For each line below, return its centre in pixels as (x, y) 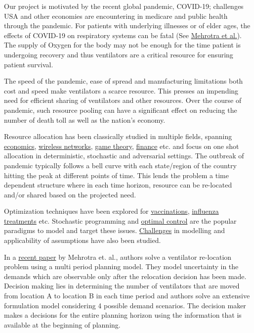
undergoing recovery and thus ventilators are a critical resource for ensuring (119, 54)
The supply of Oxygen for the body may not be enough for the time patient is (122, 45)
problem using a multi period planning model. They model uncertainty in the (121, 266)
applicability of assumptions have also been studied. (83, 240)
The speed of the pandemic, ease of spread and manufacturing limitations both (124, 81)
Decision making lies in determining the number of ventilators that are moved (122, 286)
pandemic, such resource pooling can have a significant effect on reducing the (121, 110)
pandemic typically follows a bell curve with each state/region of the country (120, 165)
